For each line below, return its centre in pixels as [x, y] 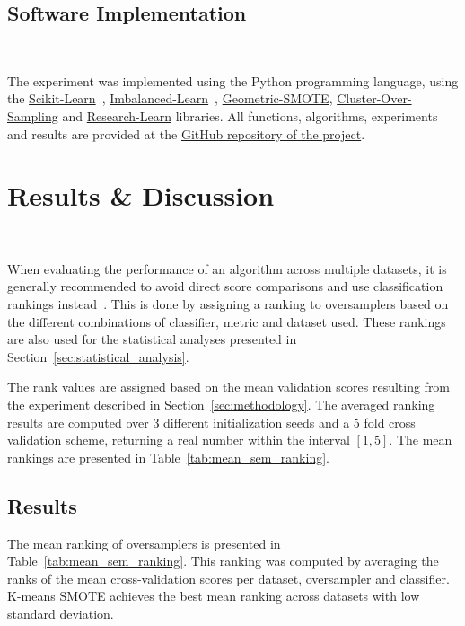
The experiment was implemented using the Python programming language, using [233, 80]
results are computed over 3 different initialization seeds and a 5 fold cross [211, 422]
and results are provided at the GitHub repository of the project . [186, 133]
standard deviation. [61, 613]
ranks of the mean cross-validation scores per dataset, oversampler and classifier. [228, 578]
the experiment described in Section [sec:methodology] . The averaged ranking [221, 405]
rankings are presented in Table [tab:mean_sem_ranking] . [168, 457]
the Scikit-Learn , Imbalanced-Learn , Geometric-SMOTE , [170, 98]
